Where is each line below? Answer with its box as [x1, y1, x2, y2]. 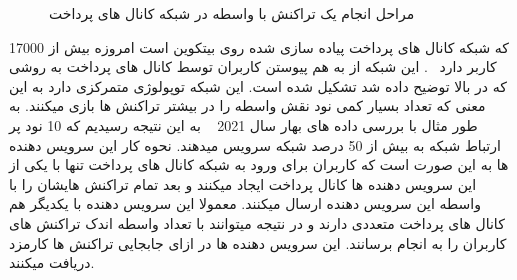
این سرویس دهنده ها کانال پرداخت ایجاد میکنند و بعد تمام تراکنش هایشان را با [9, 173, 477, 194]
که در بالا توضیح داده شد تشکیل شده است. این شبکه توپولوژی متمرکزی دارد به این [9, 75, 507, 96]
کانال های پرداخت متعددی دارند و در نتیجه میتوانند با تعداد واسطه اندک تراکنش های [9, 212, 505, 233]
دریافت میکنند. [9, 252, 95, 273]
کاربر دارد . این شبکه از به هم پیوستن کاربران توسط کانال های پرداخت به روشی [9, 56, 497, 77]
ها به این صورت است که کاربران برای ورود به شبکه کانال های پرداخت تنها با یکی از [9, 154, 509, 175]
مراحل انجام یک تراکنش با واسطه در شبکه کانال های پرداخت [49, 3, 415, 23]
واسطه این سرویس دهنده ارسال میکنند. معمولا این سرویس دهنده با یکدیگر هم [9, 193, 481, 214]
